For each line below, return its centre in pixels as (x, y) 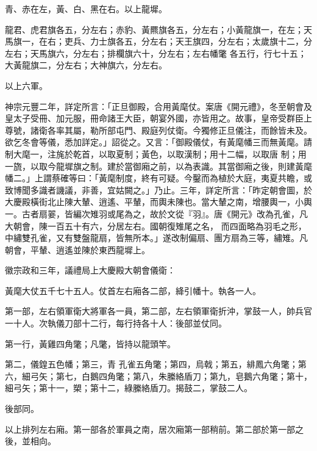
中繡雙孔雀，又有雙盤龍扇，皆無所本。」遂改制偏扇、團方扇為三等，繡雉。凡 (156, 238)
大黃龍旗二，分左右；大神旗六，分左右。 (86, 65)
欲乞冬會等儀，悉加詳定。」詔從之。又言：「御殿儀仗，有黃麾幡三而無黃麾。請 (158, 142)
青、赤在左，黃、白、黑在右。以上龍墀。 (86, 9)
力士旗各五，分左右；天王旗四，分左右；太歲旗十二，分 (201, 41)
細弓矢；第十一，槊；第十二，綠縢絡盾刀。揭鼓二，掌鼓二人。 (129, 388)
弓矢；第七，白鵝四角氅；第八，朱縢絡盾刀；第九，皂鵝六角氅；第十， (171, 376)
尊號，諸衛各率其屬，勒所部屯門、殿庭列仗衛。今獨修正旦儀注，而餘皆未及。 (158, 130)
